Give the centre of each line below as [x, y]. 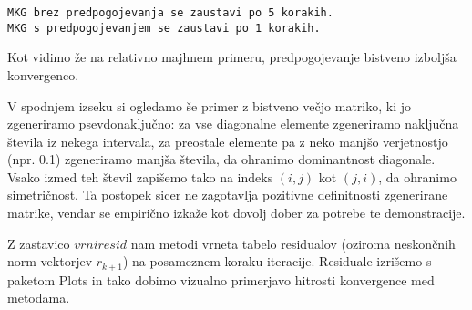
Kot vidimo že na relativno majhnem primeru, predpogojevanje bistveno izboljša [232, 57]
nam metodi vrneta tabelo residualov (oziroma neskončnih [293, 243]
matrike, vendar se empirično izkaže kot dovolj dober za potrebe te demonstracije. [236, 213]
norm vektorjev [50, 261]
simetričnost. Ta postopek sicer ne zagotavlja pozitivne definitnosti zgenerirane [228, 195]
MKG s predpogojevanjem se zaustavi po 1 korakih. [164, 28]
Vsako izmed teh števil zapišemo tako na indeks [140, 176]
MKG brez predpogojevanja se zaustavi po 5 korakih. [170, 13]
